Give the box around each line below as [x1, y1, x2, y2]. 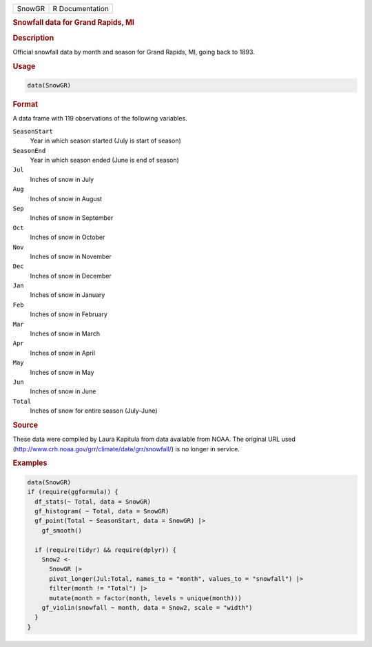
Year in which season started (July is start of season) [30, 136, 182, 145]
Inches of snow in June [30, 387, 96, 396]
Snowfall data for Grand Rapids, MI [12, 18, 134, 28]
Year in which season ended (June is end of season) [30, 156, 179, 164]
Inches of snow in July [30, 175, 94, 183]
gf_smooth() [41, 526, 83, 534]
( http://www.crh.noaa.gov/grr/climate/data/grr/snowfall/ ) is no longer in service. [12, 444, 240, 453]
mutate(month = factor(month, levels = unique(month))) [49, 594, 242, 602]
